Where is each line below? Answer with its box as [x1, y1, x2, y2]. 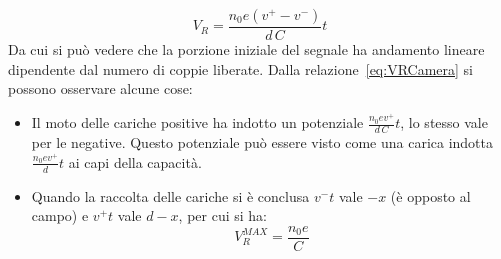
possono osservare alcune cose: [8, 78, 193, 99]
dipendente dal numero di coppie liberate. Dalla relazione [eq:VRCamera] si [8, 58, 473, 79]
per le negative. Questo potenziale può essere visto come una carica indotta [31, 131, 494, 152]
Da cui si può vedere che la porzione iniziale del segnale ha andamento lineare [8, 39, 485, 60]
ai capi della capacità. [68, 151, 202, 172]
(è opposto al [390, 185, 471, 206]
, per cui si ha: [178, 205, 267, 226]
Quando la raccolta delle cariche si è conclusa [31, 185, 310, 206]
